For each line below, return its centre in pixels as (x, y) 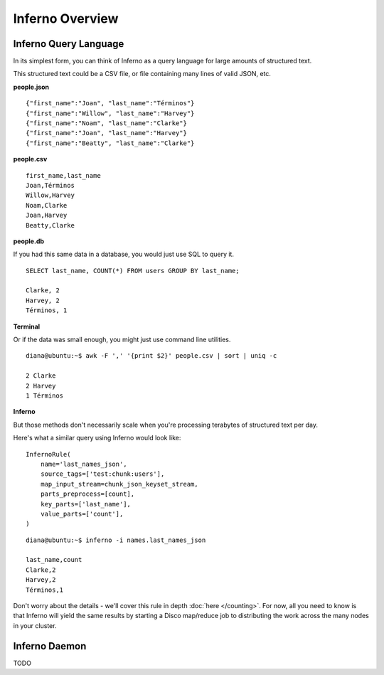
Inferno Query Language (69, 44)
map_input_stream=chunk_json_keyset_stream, (119, 484)
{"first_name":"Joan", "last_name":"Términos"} (110, 103)
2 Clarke (41, 376)
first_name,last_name (63, 175)
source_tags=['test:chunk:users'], (102, 474)
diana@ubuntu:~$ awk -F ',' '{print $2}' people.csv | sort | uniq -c (151, 356)
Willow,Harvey (50, 195)
